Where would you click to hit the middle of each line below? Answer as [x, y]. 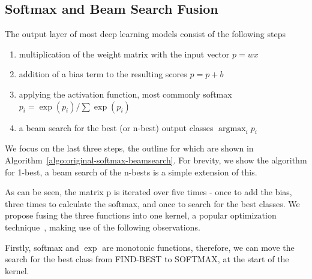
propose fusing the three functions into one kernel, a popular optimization [141, 215]
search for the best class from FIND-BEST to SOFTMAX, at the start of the [147, 259]
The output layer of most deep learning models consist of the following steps [145, 34]
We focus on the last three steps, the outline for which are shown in [129, 148]
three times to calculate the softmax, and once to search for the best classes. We [152, 203]
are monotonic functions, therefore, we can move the [198, 247]
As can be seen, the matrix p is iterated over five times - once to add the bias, [148, 192]
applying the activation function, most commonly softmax [125, 94]
